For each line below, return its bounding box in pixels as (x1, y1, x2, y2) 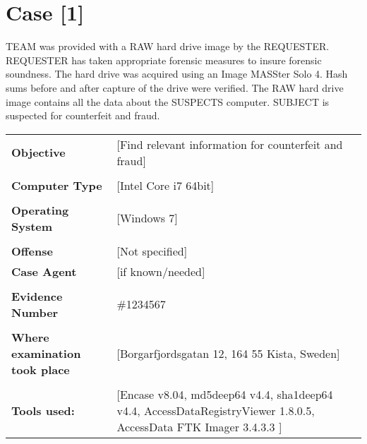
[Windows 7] (116, 210, 178, 227)
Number (11, 304, 59, 320)
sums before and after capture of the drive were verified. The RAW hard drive (6, 80, 344, 95)
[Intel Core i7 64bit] (116, 176, 215, 193)
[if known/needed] (116, 263, 205, 280)
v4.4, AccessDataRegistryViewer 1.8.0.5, (116, 402, 315, 419)
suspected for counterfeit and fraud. (6, 108, 160, 123)
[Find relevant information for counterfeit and (116, 136, 343, 152)
